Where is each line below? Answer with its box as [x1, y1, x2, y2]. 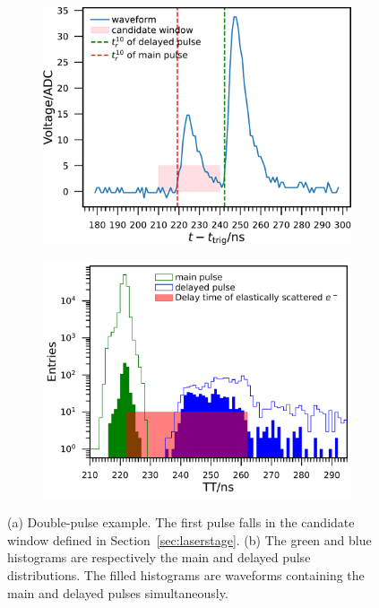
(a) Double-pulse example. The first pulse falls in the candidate [7, 513, 355, 532]
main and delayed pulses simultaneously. [7, 583, 228, 602]
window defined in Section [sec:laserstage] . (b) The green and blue [7, 530, 372, 549]
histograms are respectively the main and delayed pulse [7, 548, 311, 567]
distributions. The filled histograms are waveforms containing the [7, 566, 365, 585]
